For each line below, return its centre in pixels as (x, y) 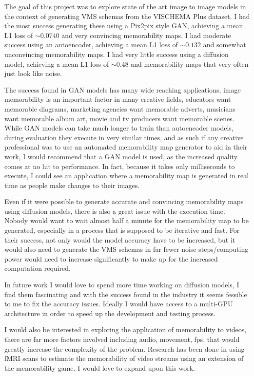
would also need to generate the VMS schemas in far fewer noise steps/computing (127, 249)
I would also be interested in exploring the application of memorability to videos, (126, 329)
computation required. (38, 268)
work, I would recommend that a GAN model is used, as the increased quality (121, 156)
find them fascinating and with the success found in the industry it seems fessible (126, 294)
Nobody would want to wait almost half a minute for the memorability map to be (127, 220)
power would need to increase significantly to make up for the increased (111, 258)
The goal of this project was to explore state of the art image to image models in (125, 6)
